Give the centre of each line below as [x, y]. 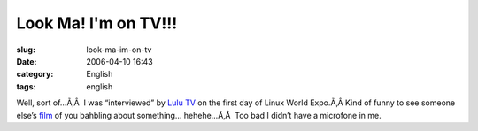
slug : [26, 50]
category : [35, 74]
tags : [26, 86]
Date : [27, 61]
